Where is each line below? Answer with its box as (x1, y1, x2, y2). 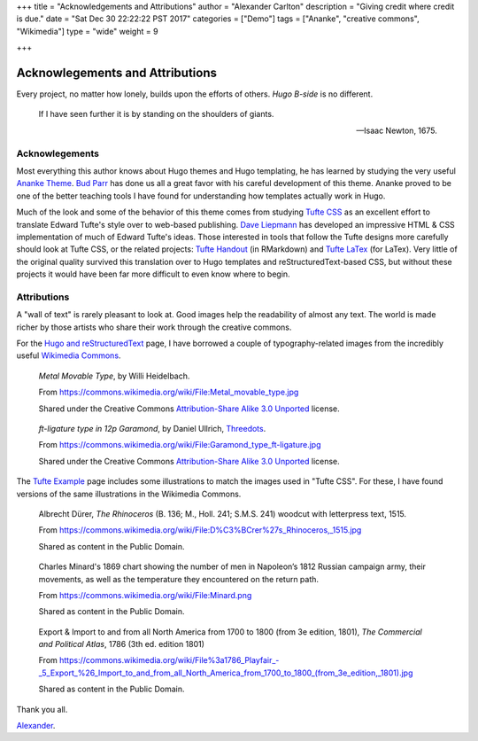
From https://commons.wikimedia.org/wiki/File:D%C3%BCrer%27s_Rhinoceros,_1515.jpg (38, 525, 362, 535)
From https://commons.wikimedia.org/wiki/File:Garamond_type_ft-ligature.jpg (38, 440, 321, 450)
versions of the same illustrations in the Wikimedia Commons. (16, 488, 242, 499)
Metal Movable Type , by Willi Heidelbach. (38, 370, 190, 381)
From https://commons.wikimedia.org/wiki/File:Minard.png (38, 589, 252, 600)
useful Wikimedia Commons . (16, 350, 121, 361)
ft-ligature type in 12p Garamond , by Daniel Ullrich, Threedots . (38, 424, 266, 433)
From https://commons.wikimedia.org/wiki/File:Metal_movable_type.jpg (38, 386, 299, 398)
